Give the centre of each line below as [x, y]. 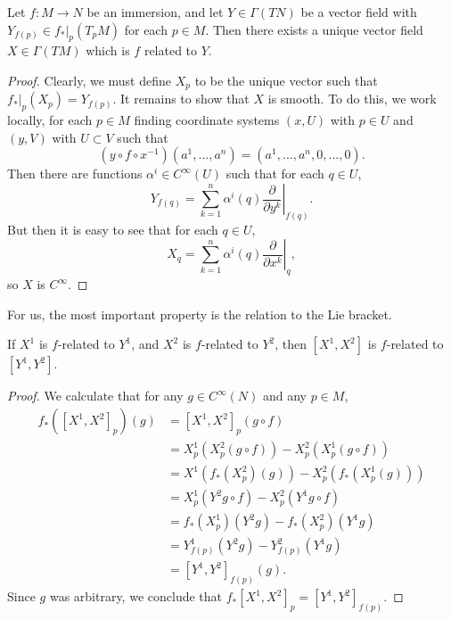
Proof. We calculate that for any [95, 396]
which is [108, 50]
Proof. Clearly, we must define [89, 80]
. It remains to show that [181, 99]
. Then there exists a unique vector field [314, 29]
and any [284, 396]
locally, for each [50, 120]
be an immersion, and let [155, 12]
